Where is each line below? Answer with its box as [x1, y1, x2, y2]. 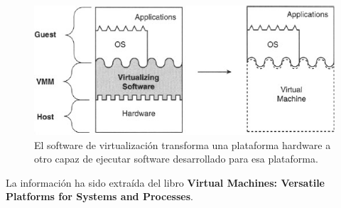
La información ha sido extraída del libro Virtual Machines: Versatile [6, 175, 325, 190]
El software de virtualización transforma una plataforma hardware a [34, 137, 331, 152]
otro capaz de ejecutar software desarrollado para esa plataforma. [34, 151, 318, 166]
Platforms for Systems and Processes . [6, 189, 193, 204]
